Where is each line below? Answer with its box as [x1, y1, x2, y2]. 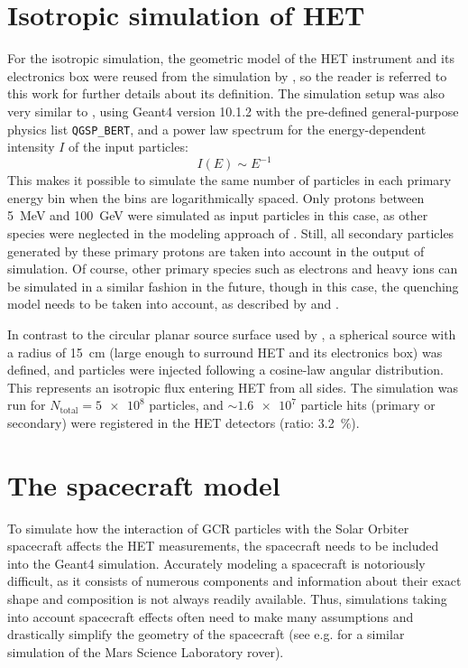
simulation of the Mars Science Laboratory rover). [7, 642, 284, 661]
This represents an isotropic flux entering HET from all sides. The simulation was [7, 377, 458, 396]
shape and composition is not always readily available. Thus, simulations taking [7, 589, 447, 608]
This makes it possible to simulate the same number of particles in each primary [7, 171, 452, 190]
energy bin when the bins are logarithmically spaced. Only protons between [7, 188, 425, 207]
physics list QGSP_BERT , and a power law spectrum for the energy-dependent [7, 119, 427, 138]
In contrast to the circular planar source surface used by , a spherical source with [7, 325, 456, 343]
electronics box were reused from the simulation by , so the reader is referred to [7, 66, 447, 85]
